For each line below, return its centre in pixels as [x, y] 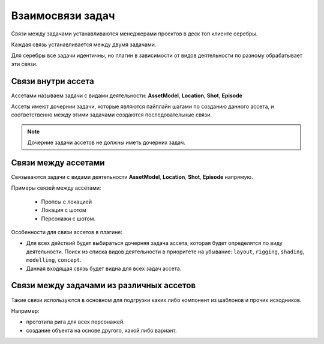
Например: [25, 311]
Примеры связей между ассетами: [56, 188]
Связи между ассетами [58, 163]
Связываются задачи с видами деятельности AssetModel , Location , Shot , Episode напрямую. [132, 177]
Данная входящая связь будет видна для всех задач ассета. [104, 268]
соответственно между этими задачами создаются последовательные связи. [112, 115]
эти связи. [24, 64]
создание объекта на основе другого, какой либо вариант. [101, 330]
